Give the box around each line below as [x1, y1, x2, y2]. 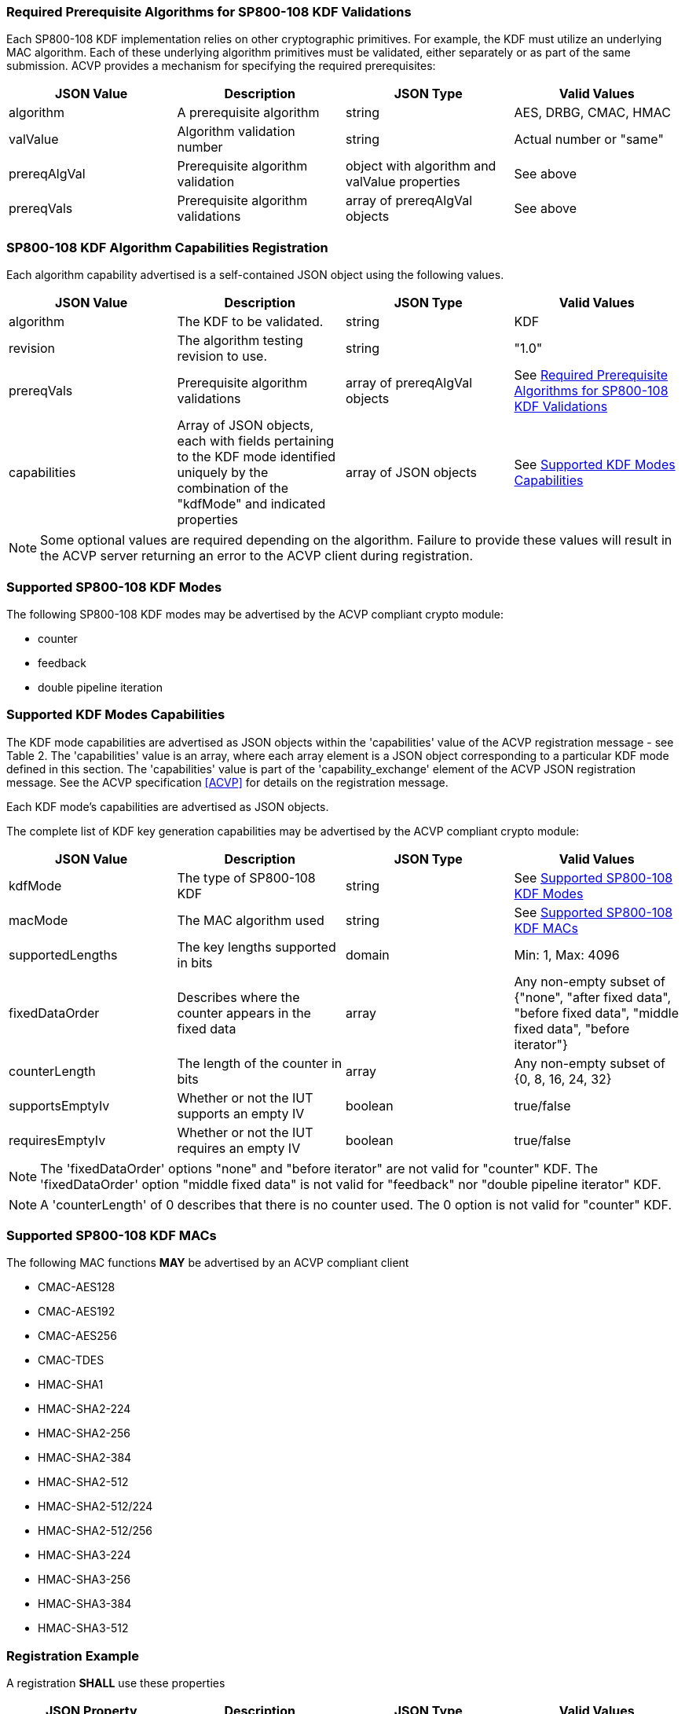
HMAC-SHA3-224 [38, 1548, 131, 1562]
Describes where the [177, 989, 300, 1005]
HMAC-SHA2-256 [38, 1426, 130, 1441]
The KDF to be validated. [177, 314, 324, 330]
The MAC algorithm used [177, 912, 324, 928]
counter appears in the [177, 1004, 311, 1021]
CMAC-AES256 [38, 1329, 117, 1343]
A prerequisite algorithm [177, 105, 320, 121]
